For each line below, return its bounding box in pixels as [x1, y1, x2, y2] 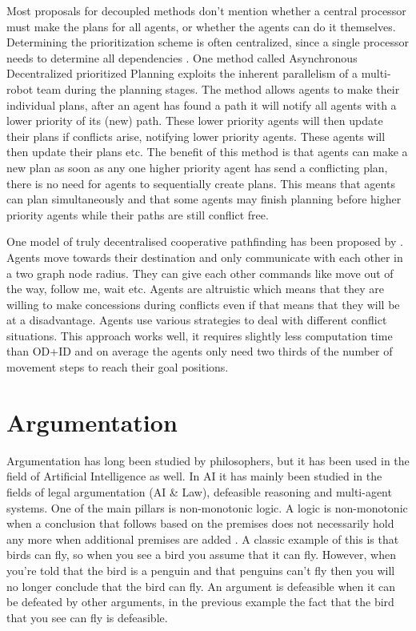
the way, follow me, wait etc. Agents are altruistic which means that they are [6, 280, 385, 297]
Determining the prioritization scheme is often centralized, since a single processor [6, 34, 409, 50]
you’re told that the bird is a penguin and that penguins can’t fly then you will [6, 561, 395, 578]
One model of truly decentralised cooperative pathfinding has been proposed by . [6, 233, 403, 250]
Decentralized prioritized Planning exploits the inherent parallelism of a [6, 65, 358, 82]
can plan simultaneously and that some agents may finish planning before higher [6, 191, 402, 207]
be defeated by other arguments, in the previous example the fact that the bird [6, 593, 394, 610]
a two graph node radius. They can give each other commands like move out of [6, 264, 394, 281]
